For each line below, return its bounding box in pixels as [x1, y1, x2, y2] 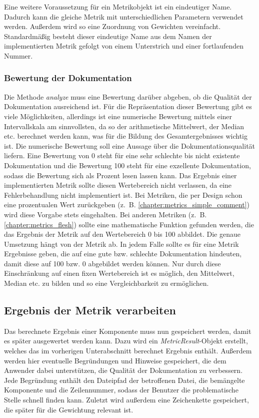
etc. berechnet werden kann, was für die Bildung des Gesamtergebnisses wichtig [4, 131, 247, 141]
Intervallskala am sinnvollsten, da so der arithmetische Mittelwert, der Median [4, 121, 244, 131]
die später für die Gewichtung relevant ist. [4, 404, 133, 414]
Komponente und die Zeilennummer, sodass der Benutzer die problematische [4, 384, 238, 395]
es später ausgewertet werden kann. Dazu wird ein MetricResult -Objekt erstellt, [4, 335, 248, 346]
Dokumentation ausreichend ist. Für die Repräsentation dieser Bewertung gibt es [4, 101, 252, 112]
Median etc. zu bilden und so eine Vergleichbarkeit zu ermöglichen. [4, 278, 209, 288]
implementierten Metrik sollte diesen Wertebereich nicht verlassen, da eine [4, 180, 232, 190]
